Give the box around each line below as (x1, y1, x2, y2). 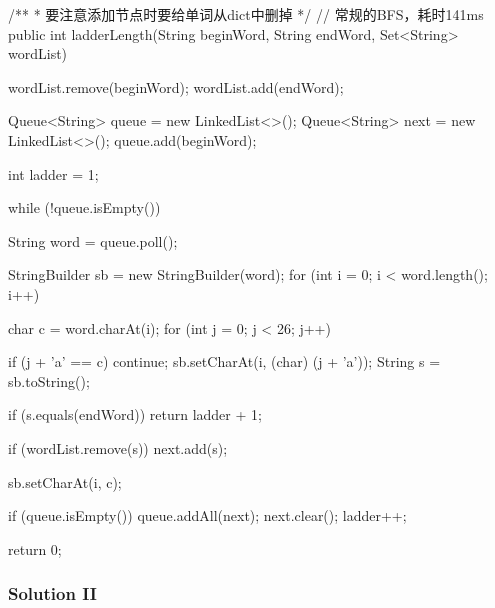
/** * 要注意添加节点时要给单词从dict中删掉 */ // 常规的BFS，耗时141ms (8, 4, 484, 24)
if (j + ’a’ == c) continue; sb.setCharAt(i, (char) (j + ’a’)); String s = (8, 351, 441, 372)
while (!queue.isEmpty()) (8, 197, 161, 218)
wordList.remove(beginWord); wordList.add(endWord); (8, 76, 344, 97)
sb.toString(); (8, 370, 90, 391)
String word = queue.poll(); (8, 230, 178, 251)
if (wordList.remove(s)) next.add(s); (8, 437, 228, 458)
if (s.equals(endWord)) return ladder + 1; (8, 404, 262, 425)
